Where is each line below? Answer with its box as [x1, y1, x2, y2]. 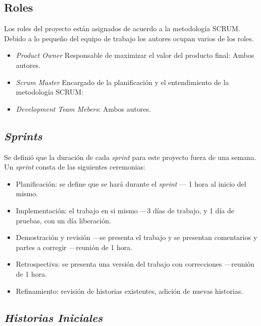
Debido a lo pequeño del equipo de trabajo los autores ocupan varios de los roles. [4, 33, 254, 43]
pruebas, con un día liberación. [16, 215, 111, 225]
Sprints [4, 128, 43, 143]
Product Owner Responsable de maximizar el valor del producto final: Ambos [16, 50, 254, 60]
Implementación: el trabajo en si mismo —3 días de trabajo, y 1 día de [16, 205, 234, 215]
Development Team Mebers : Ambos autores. [16, 103, 151, 114]
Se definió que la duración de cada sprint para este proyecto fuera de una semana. [4, 151, 256, 162]
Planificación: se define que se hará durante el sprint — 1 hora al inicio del [16, 178, 246, 189]
